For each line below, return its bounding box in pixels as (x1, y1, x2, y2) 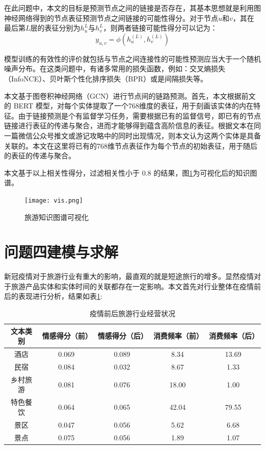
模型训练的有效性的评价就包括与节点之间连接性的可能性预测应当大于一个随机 (4, 53, 261, 64)
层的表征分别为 (30, 22, 81, 33)
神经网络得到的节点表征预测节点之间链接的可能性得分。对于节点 (4, 12, 218, 23)
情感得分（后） (97, 330, 148, 341)
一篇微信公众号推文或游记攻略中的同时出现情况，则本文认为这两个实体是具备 (4, 130, 261, 141)
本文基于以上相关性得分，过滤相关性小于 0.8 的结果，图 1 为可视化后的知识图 (4, 167, 257, 178)
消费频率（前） (153, 330, 203, 341)
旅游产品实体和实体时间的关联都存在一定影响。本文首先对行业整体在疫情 (11, 280, 254, 291)
